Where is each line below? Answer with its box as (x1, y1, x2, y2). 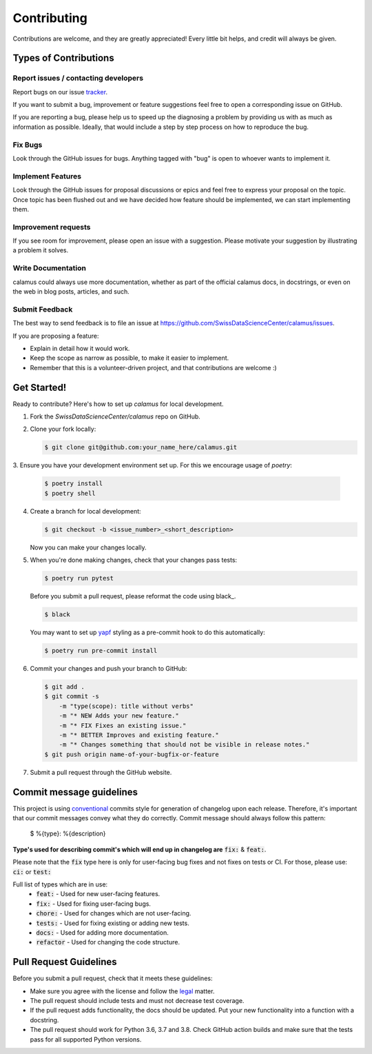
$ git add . (44, 682, 85, 691)
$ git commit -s (44, 693, 100, 700)
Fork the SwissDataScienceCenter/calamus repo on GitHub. (30, 412, 201, 420)
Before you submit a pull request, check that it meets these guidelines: (12, 974, 213, 982)
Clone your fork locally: (30, 425, 96, 434)
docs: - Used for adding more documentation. (36, 928, 169, 937)
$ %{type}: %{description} (30, 829, 106, 838)
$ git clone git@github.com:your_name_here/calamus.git (44, 443, 238, 452)
